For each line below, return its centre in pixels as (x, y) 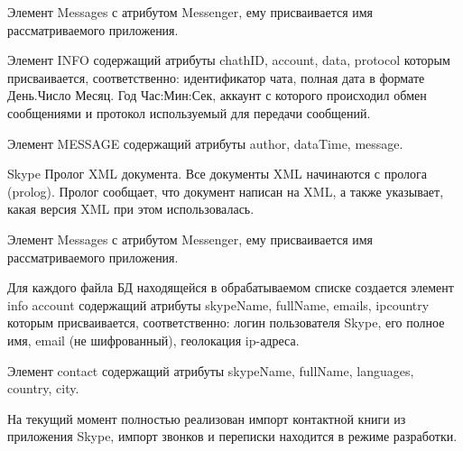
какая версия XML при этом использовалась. (131, 209)
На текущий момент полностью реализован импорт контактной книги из (207, 418)
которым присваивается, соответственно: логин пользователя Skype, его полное (226, 322)
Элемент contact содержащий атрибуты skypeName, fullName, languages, (211, 370)
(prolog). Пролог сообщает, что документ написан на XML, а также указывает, (226, 191)
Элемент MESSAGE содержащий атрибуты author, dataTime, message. (205, 143)
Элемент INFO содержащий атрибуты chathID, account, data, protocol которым (229, 60)
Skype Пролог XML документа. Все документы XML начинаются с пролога (217, 174)
